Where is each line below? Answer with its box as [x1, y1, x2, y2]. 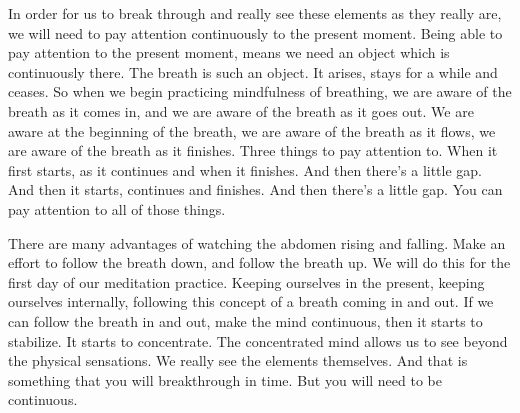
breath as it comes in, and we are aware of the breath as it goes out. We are [8, 100, 474, 121]
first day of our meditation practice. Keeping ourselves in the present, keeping [8, 271, 485, 292]
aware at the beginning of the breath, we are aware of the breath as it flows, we [8, 120, 496, 141]
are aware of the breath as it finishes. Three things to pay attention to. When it [8, 140, 498, 161]
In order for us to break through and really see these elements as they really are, [8, 3, 502, 23]
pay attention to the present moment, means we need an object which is [8, 42, 450, 63]
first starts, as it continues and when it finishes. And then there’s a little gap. [8, 159, 483, 180]
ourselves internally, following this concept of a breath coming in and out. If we [8, 291, 494, 312]
